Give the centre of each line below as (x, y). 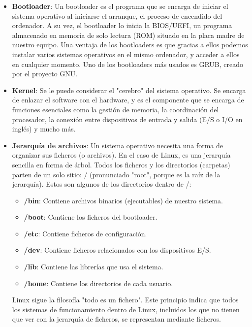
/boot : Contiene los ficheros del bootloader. (91, 217)
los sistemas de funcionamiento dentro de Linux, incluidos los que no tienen (126, 309)
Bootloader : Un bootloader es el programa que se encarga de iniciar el (120, 6)
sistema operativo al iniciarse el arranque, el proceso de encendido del (117, 16)
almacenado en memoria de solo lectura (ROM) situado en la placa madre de (128, 35)
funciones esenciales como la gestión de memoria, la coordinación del (115, 109)
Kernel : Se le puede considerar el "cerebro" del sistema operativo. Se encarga (129, 90)
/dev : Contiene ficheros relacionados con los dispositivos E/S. (117, 250)
